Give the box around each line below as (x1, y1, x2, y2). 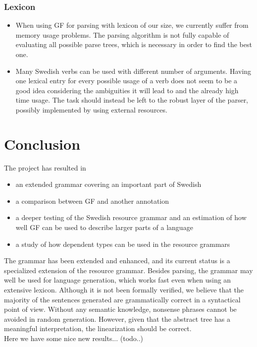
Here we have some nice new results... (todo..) (4, 333, 144, 343)
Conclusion (4, 133, 81, 154)
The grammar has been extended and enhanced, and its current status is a (4, 255, 230, 266)
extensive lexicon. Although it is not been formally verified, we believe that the (4, 285, 244, 295)
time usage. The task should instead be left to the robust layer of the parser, (15, 95, 249, 105)
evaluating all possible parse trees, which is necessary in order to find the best (15, 39, 252, 50)
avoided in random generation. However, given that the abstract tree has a (4, 313, 230, 324)
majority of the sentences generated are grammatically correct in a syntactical (4, 294, 241, 304)
